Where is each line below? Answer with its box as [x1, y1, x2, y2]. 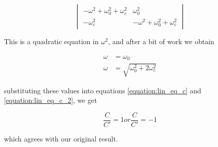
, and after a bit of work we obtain [108, 36, 214, 46]
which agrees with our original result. [4, 133, 118, 143]
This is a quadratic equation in [4, 36, 99, 46]
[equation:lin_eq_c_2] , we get [4, 95, 97, 105]
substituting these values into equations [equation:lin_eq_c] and [4, 85, 201, 95]
